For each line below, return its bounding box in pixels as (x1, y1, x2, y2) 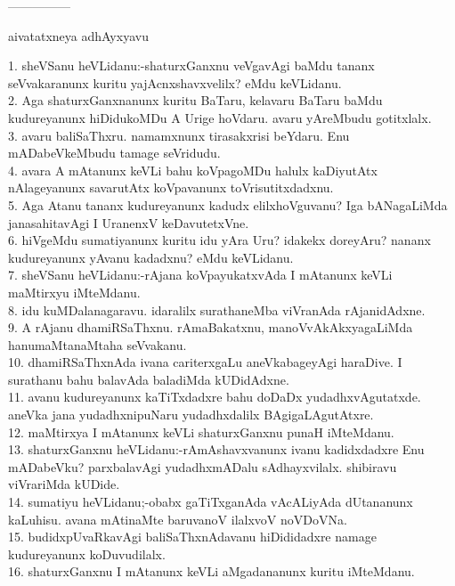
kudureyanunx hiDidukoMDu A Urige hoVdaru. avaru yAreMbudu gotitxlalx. (8, 108, 432, 126)
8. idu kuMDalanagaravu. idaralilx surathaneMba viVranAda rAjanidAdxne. (8, 300, 426, 319)
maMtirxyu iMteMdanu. (8, 282, 141, 301)
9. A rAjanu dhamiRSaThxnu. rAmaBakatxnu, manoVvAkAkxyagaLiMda (8, 318, 413, 337)
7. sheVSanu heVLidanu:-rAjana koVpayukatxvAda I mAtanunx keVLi (8, 265, 393, 284)
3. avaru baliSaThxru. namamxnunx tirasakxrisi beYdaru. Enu (8, 126, 350, 144)
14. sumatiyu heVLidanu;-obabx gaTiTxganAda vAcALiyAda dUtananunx (8, 492, 413, 511)
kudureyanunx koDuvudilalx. (8, 544, 166, 563)
